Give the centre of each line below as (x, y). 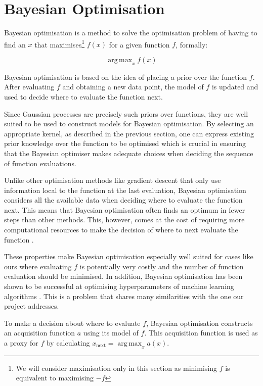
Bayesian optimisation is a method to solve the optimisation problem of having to (131, 33)
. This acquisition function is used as (201, 333)
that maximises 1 (60, 43)
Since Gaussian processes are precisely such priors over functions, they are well (126, 113)
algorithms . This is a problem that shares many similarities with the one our (124, 296)
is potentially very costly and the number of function (162, 266)
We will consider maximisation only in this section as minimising (116, 368)
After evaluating (29, 87)
